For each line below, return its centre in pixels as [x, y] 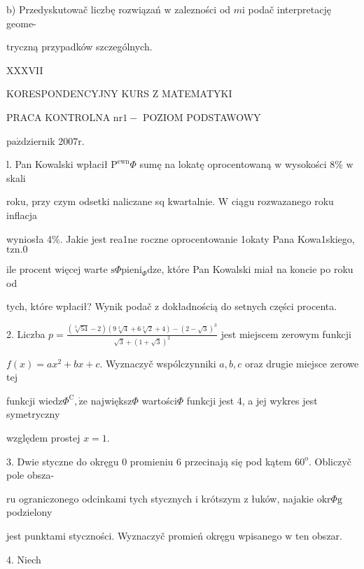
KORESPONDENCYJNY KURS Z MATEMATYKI [119, 93]
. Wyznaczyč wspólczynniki [158, 363]
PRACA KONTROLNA [58, 117]
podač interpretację [289, 9]
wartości [159, 400]
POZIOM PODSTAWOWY [202, 117]
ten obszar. [318, 535]
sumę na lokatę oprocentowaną [205, 164]
